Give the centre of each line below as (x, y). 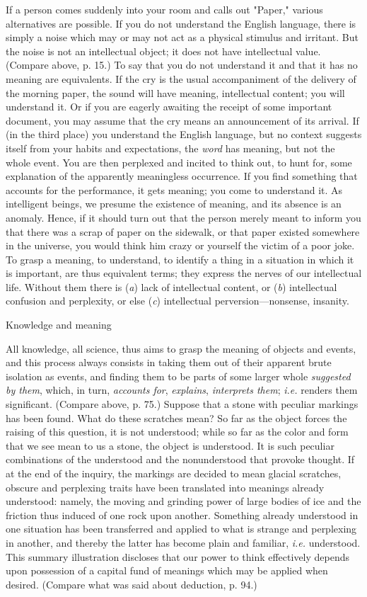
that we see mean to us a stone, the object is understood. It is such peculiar (170, 445)
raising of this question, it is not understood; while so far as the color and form (177, 432)
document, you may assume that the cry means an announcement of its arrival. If (182, 120)
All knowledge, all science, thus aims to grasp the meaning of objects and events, (181, 348)
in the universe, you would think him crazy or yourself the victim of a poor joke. (180, 245)
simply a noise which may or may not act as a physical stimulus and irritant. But (182, 37)
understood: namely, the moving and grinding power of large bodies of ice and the (183, 501)
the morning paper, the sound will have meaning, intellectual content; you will (175, 92)
